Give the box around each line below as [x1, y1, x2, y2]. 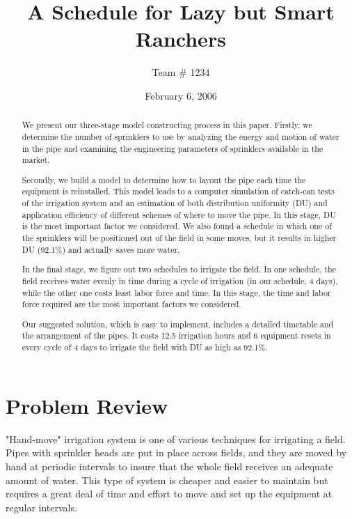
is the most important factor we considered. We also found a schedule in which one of [22, 220, 332, 232]
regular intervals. [6, 499, 77, 514]
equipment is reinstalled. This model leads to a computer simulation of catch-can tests [22, 185, 335, 197]
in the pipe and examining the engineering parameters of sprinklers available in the [22, 142, 323, 154]
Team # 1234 [152, 65, 210, 79]
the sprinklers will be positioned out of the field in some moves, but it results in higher [22, 232, 337, 244]
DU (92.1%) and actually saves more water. [22, 243, 180, 255]
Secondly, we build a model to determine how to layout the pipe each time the [22, 173, 306, 185]
